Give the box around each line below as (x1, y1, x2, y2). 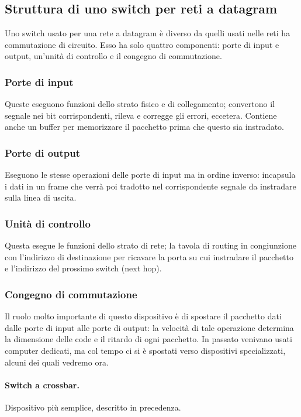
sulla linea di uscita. (5, 191, 77, 204)
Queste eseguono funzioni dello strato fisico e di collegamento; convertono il (5, 98, 275, 110)
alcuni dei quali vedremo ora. (5, 356, 109, 368)
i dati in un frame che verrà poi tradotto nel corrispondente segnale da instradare (5, 180, 296, 192)
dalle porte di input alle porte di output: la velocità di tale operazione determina (5, 321, 294, 333)
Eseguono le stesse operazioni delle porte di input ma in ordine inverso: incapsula (5, 168, 296, 181)
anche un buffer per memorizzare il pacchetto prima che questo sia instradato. (5, 120, 284, 133)
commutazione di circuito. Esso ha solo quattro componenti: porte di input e (5, 38, 279, 50)
